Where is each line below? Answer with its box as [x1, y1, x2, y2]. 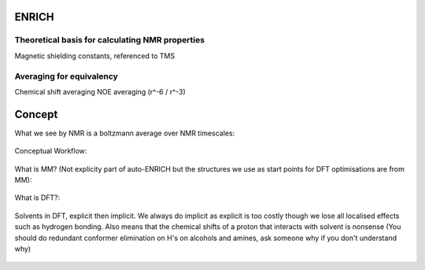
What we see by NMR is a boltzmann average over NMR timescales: [14, 128, 235, 138]
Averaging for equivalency [14, 71, 118, 82]
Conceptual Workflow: [14, 146, 87, 156]
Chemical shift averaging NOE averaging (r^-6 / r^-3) [14, 87, 187, 96]
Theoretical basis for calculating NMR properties [14, 35, 205, 46]
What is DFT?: [14, 193, 61, 202]
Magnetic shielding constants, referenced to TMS [14, 51, 176, 61]
